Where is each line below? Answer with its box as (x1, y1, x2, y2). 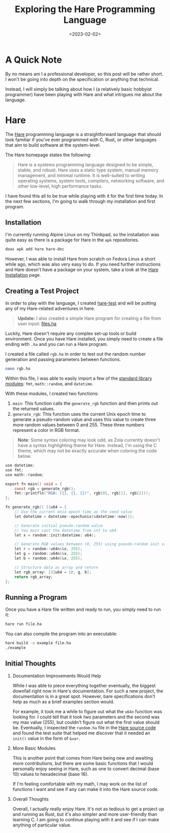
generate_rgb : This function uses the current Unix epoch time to (12, 411, 146, 417)
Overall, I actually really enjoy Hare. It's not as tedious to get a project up (12, 806, 164, 812)
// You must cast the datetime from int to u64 (14, 528, 116, 533)
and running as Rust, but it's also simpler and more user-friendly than (12, 811, 158, 817)
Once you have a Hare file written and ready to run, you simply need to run (5, 606, 161, 612)
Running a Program (5, 593, 67, 601)
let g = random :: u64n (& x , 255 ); (14, 551, 82, 556)
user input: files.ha (17, 321, 57, 327)
